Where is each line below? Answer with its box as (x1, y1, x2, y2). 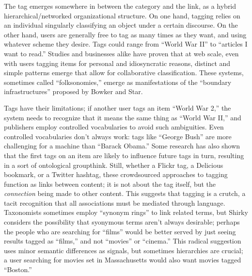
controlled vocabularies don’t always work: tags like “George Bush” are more (4, 131, 232, 141)
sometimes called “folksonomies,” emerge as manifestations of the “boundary (4, 77, 232, 87)
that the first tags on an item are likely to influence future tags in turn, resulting (4, 150, 244, 160)
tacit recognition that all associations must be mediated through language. (4, 197, 225, 208)
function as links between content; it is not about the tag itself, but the (4, 179, 216, 189)
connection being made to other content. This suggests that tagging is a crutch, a (4, 188, 246, 198)
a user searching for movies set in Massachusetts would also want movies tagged (4, 255, 241, 265)
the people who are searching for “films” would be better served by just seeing (4, 226, 236, 236)
